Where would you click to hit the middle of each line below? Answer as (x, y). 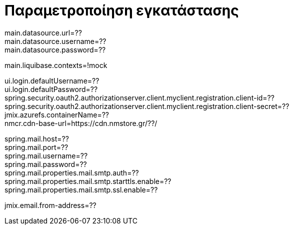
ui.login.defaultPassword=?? (51, 89)
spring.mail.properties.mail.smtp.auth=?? (72, 172)
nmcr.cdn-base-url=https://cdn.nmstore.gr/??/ (81, 123)
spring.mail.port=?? (36, 147)
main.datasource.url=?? (43, 32)
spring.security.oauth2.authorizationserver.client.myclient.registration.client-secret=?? (147, 106)
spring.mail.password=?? (46, 164)
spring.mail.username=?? (46, 155)
